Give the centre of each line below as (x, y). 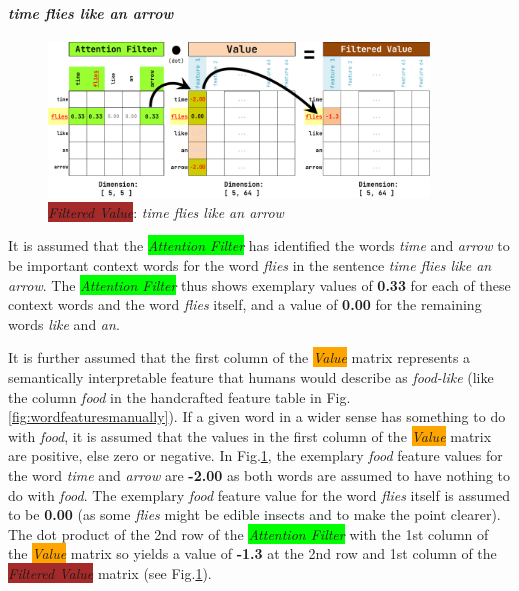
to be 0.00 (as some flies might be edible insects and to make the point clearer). (254, 514)
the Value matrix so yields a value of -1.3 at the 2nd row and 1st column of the (252, 553)
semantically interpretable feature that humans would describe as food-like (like (251, 377)
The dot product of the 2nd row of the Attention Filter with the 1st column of (248, 533)
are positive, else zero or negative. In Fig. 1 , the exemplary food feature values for (255, 455)
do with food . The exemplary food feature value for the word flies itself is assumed (259, 494)
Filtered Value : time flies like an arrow (166, 211)
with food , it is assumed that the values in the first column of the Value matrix (250, 435)
